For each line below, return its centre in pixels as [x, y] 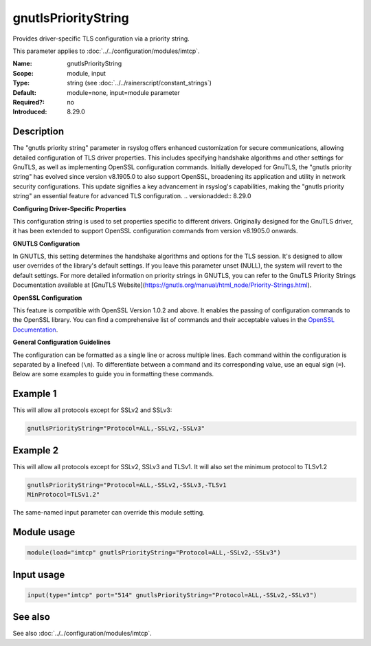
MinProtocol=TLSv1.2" [64, 495]
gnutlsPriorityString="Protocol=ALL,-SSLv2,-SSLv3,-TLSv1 [127, 485]
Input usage [39, 574]
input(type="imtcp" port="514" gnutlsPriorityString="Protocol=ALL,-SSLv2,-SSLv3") [172, 595]
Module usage [44, 532]
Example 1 [35, 394]
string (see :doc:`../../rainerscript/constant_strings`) [139, 83]
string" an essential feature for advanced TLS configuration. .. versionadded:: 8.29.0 [132, 196]
